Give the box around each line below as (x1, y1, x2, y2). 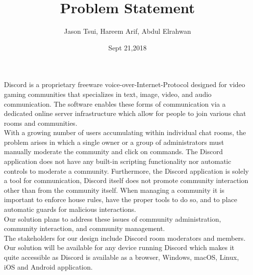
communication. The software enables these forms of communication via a (4, 98, 226, 109)
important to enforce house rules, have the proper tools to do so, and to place (4, 194, 237, 205)
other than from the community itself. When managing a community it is (4, 184, 225, 195)
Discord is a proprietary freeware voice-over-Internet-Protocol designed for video (4, 79, 245, 90)
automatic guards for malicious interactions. (4, 204, 136, 214)
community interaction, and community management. (4, 223, 165, 233)
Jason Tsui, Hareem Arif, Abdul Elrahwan (64, 26, 191, 36)
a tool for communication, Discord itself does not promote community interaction (4, 175, 249, 185)
